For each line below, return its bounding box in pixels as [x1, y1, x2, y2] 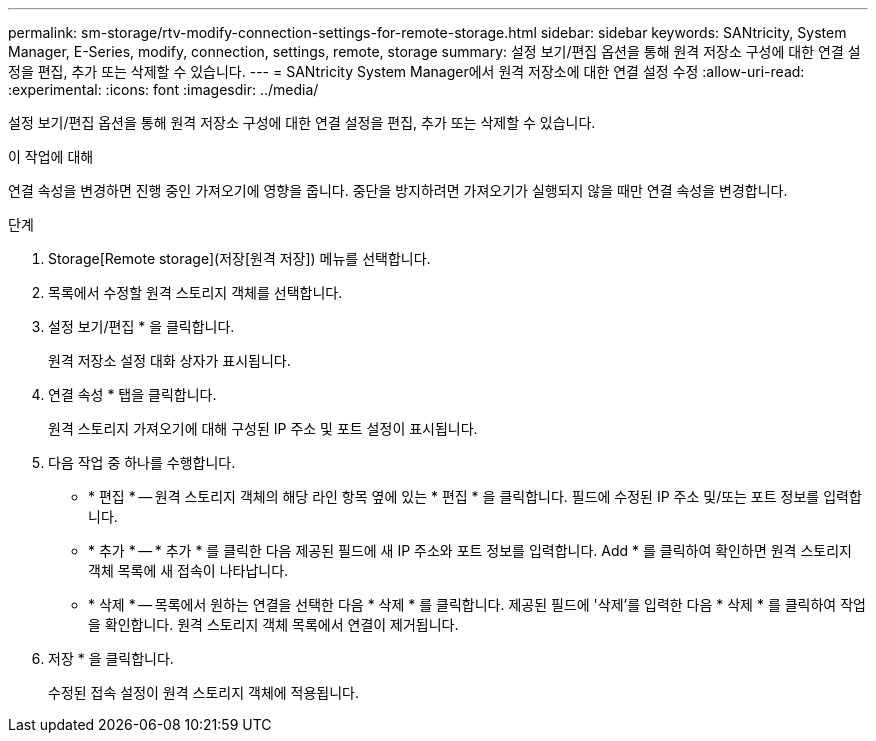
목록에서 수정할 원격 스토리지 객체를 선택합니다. [48, 284, 343, 301]
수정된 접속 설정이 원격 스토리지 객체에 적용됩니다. [48, 684, 360, 701]
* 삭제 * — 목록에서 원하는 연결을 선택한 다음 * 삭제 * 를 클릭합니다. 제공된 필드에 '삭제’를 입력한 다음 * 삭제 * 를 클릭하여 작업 [88, 596, 866, 613]
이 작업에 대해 [8, 148, 94, 165]
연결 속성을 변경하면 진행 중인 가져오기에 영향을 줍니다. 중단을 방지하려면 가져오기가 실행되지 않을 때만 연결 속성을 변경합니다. [8, 182, 788, 199]
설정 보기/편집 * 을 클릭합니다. [48, 318, 235, 335]
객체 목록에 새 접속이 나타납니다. [88, 562, 289, 579]
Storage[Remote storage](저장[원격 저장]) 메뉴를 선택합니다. [48, 250, 431, 267]
